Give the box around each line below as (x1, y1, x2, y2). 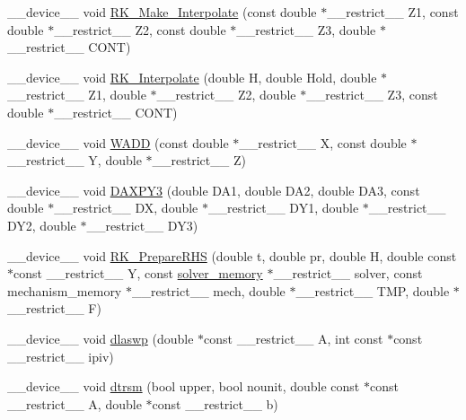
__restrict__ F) (7, 299, 101, 318)
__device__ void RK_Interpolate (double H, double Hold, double (7, 67, 377, 86)
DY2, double (7, 215, 76, 234)
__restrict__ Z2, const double (54, 20, 226, 39)
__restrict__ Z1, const (327, 3, 459, 21)
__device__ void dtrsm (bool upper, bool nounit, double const (7, 377, 360, 396)
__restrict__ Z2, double (156, 85, 296, 104)
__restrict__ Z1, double (7, 85, 146, 104)
